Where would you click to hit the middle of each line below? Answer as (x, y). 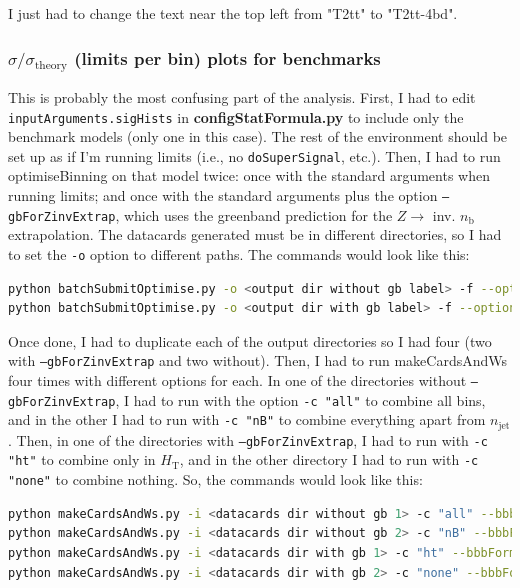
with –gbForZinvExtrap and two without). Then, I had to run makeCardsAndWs (258, 360)
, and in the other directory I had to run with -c (329, 459)
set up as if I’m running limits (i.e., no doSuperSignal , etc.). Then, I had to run (254, 155)
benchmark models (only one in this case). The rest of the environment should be (258, 136)
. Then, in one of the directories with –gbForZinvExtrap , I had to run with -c (248, 439)
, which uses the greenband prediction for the (254, 214)
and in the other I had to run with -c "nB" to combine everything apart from (247, 419)
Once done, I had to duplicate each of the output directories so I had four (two (250, 340)
